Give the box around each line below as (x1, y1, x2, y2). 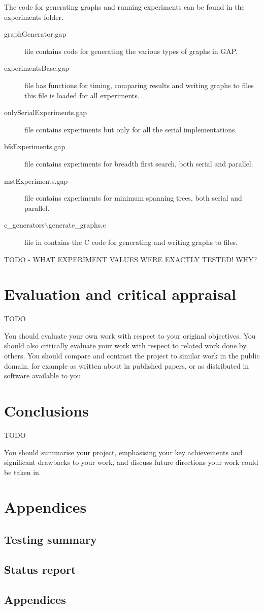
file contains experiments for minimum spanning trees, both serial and (24, 192, 242, 203)
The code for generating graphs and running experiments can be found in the (4, 2, 245, 12)
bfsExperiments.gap (4, 141, 65, 152)
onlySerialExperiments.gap (4, 107, 87, 118)
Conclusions (4, 400, 89, 421)
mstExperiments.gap (4, 175, 68, 186)
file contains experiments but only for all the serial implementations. (24, 124, 237, 134)
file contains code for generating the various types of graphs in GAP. (24, 45, 238, 56)
